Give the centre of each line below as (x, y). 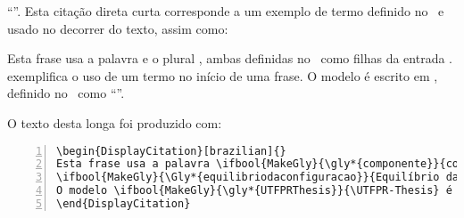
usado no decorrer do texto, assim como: (118, 28)
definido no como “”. (66, 93)
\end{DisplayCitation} (124, 204)
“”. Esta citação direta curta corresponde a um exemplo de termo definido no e (226, 11)
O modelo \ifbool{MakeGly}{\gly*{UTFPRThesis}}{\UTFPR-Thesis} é (254, 191)
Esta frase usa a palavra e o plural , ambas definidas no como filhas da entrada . (230, 58)
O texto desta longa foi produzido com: (115, 122)
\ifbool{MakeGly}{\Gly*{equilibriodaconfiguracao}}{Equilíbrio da (258, 178)
